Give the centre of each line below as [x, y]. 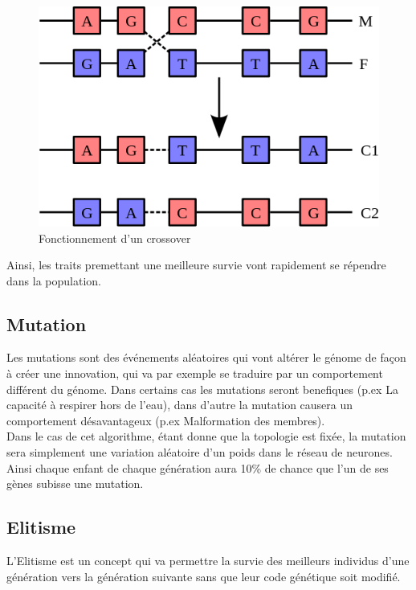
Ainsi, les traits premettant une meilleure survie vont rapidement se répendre [196, 265]
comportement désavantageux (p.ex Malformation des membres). [166, 420]
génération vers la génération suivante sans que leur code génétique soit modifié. [204, 576]
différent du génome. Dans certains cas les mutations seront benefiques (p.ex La [202, 389]
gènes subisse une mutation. [75, 483]
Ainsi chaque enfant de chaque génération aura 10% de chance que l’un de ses [198, 467]
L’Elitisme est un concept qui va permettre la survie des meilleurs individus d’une [208, 561]
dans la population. [54, 280]
